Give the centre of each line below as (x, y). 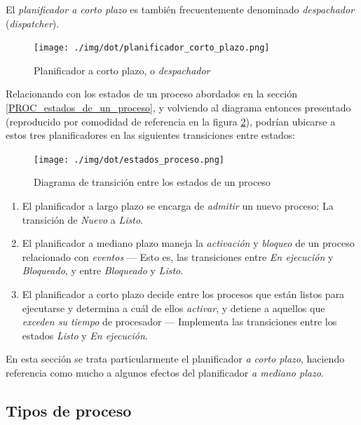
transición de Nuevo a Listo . (82, 219)
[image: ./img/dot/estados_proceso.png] (129, 160)
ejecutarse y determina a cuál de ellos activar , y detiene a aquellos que (173, 308)
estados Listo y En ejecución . (85, 335)
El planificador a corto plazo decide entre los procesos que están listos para (183, 294)
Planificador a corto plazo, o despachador (122, 70)
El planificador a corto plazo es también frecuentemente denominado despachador (180, 9)
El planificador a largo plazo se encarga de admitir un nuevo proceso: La (178, 206)
